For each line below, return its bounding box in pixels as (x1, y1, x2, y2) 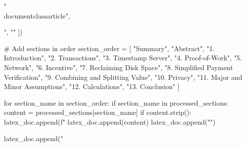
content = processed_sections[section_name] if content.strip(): (4, 107, 191, 117)
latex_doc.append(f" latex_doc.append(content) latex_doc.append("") (4, 116, 216, 127)
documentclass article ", (4, 10, 70, 20)
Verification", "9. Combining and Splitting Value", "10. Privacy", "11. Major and (4, 72, 243, 82)
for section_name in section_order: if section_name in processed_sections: (4, 97, 228, 108)
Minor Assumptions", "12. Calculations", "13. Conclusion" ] (4, 81, 180, 92)
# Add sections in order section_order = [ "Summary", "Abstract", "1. (4, 43, 215, 53)
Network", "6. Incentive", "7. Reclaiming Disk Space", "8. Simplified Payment (4, 62, 233, 72)
